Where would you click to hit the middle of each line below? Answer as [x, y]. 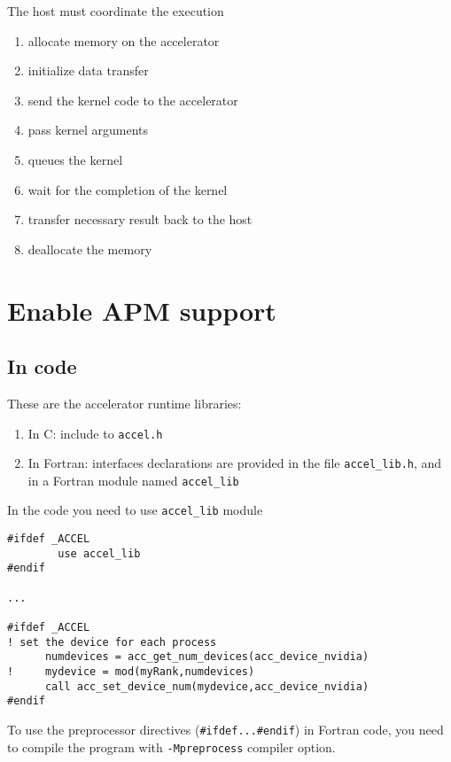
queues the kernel [75, 159]
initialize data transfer [88, 70]
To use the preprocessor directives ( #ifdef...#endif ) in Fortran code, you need [225, 730]
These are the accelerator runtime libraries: [124, 403]
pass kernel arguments [88, 130]
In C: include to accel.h [95, 433]
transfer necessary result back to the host [140, 219]
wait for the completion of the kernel [128, 189]
